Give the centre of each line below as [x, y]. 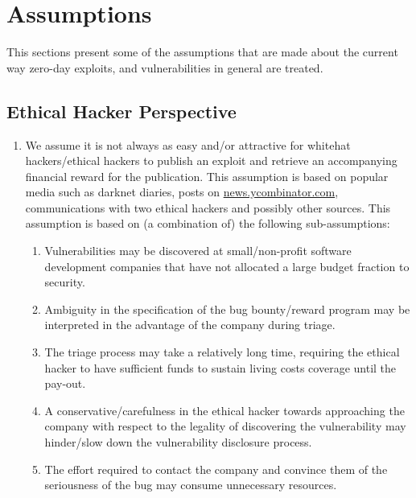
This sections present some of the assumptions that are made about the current [202, 52]
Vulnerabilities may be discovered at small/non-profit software [198, 251]
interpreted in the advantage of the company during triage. [190, 325]
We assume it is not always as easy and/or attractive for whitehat [188, 144]
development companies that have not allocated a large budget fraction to [227, 266]
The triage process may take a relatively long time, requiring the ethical [222, 352]
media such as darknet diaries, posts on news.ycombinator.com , [182, 192]
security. [65, 282]
